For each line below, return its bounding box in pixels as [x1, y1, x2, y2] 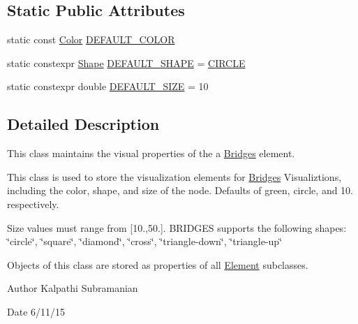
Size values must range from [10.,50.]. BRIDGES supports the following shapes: [7, 220, 347, 235]
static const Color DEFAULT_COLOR [7, 32, 175, 47]
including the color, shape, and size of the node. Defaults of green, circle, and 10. [7, 183, 354, 198]
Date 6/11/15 [7, 304, 66, 318]
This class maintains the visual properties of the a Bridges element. [7, 146, 295, 161]
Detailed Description [7, 113, 160, 135]
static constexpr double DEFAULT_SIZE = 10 [7, 79, 209, 94]
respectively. [7, 196, 59, 211]
